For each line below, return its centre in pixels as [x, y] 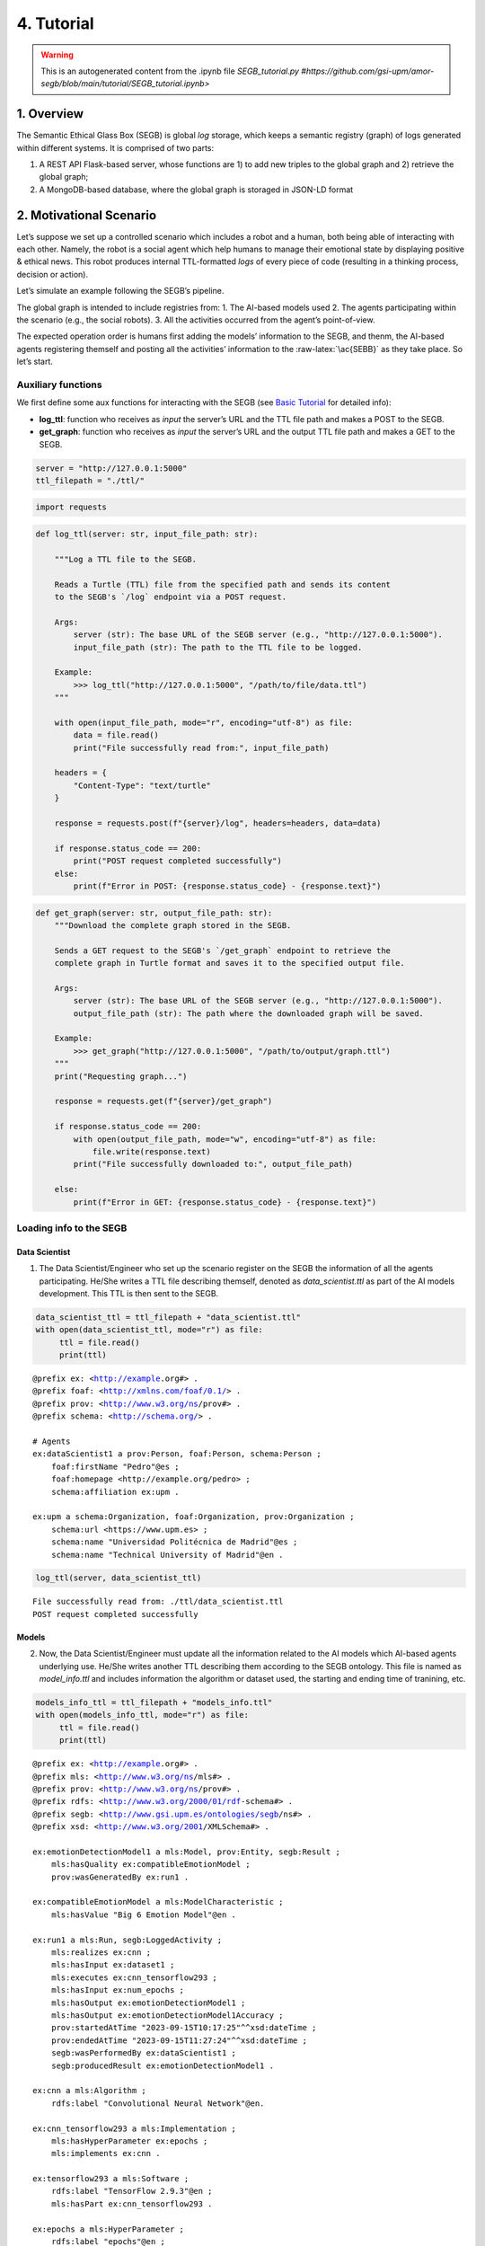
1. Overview [50, 114]
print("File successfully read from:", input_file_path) [201, 747]
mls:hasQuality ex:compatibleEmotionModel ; [150, 1865]
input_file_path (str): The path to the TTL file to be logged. [218, 647]
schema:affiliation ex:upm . [115, 1492]
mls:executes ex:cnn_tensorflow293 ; [134, 1977]
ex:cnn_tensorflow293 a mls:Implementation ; [135, 2128]
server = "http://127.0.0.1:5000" [111, 468]
